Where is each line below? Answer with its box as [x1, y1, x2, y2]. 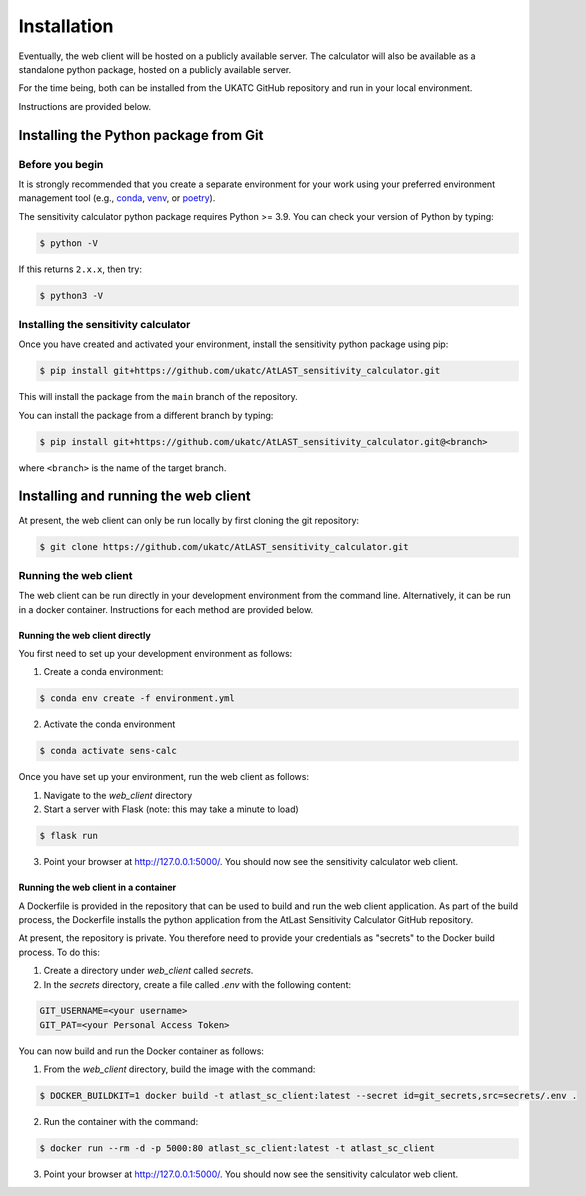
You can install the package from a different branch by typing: [18, 409, 274, 421]
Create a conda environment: [43, 666, 164, 678]
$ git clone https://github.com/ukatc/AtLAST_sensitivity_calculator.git [39, 541, 409, 552]
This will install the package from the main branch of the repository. [18, 391, 299, 403]
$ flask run [39, 830, 99, 842]
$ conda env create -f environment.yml [39, 693, 235, 704]
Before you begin [18, 157, 104, 171]
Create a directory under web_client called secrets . [43, 965, 254, 977]
